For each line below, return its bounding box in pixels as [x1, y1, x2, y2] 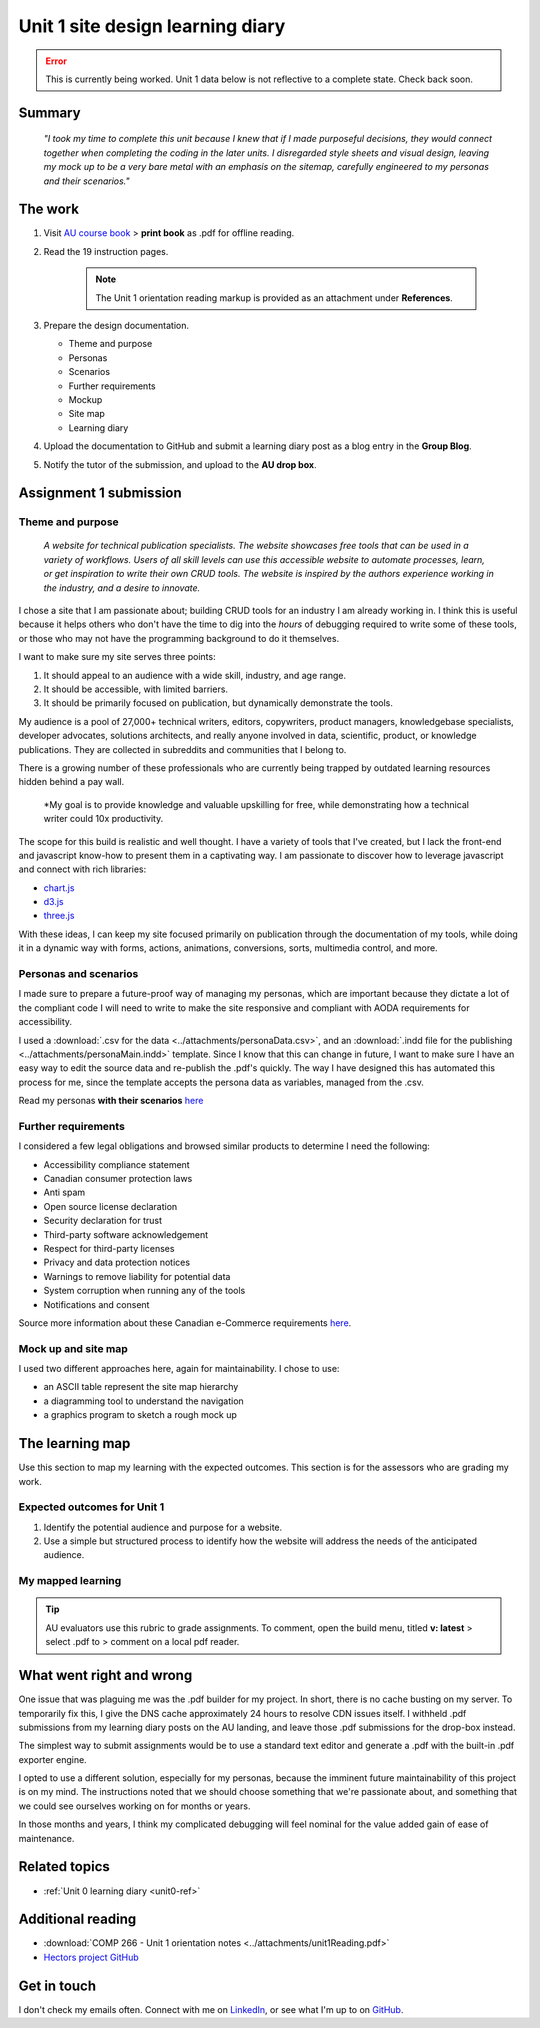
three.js [43, 910, 75, 922]
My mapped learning [18, 1574, 122, 1588]
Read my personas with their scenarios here [18, 1095, 204, 1107]
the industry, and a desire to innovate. [43, 581, 201, 594]
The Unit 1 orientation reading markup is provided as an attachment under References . [95, 291, 454, 304]
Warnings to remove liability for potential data [43, 1270, 231, 1282]
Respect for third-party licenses [43, 1242, 175, 1254]
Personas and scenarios [18, 967, 139, 980]
